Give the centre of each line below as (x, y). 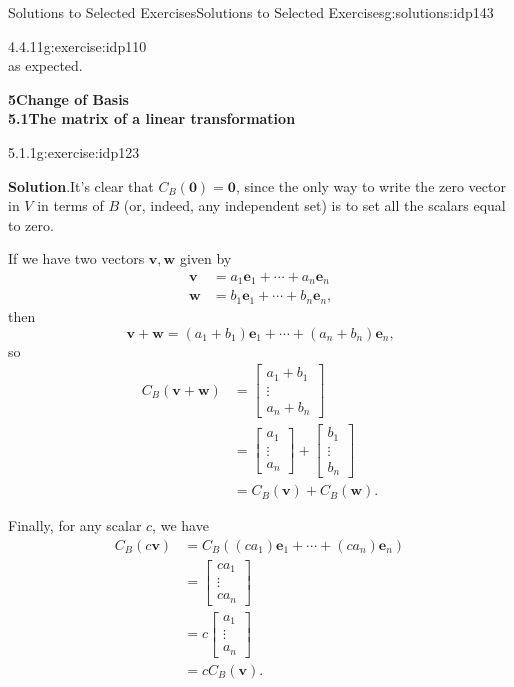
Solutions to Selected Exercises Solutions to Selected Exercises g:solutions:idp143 (251, 12)
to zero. (31, 224)
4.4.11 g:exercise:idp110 (77, 45)
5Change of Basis (68, 98)
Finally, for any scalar (75, 525)
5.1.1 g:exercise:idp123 (74, 151)
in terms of (70, 205)
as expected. (45, 65)
